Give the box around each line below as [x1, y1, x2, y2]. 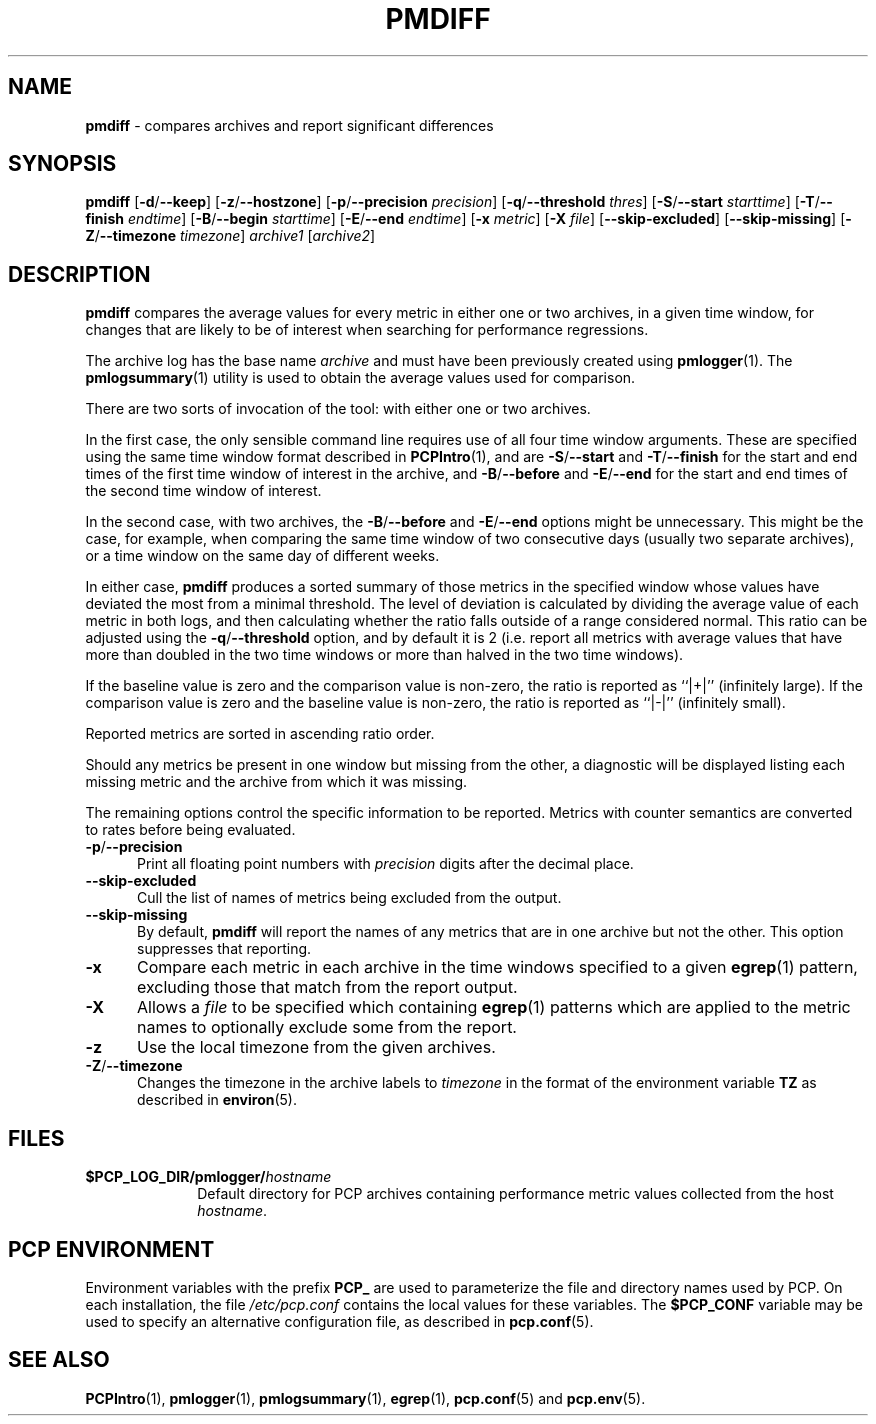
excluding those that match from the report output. [136, 977, 518, 998]
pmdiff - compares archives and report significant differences [85, 116, 494, 134]
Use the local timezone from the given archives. [136, 1037, 496, 1058]
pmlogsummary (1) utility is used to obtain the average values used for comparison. [85, 369, 636, 387]
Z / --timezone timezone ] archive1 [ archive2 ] [85, 227, 376, 245]
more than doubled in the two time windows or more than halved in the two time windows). [85, 646, 684, 664]
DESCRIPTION [8, 261, 151, 287]
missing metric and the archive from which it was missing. [85, 773, 468, 791]
